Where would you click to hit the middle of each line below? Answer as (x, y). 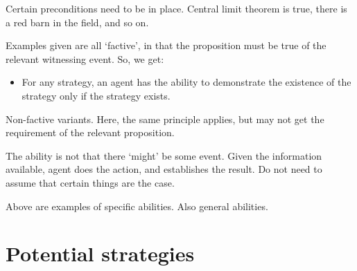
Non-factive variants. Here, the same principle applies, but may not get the (165, 119)
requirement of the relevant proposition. (90, 132)
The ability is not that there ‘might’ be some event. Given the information (164, 155)
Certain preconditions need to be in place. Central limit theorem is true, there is (176, 8)
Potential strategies (100, 253)
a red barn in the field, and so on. (77, 22)
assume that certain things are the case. (90, 182)
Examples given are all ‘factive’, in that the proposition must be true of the (166, 45)
